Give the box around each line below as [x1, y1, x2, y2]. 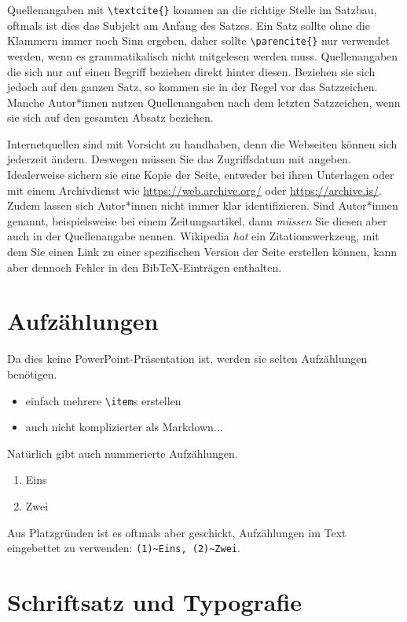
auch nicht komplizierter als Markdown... [25, 419, 223, 435]
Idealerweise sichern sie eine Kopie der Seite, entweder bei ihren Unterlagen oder [7, 166, 394, 183]
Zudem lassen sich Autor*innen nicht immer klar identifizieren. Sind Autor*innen [7, 197, 398, 214]
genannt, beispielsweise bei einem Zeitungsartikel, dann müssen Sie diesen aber [7, 212, 387, 229]
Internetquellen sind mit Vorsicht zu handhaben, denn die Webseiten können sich [7, 135, 398, 152]
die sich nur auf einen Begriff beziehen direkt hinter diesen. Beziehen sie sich [7, 63, 376, 79]
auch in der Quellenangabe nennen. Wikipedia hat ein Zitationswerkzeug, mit [7, 228, 379, 244]
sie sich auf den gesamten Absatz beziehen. [7, 109, 214, 126]
